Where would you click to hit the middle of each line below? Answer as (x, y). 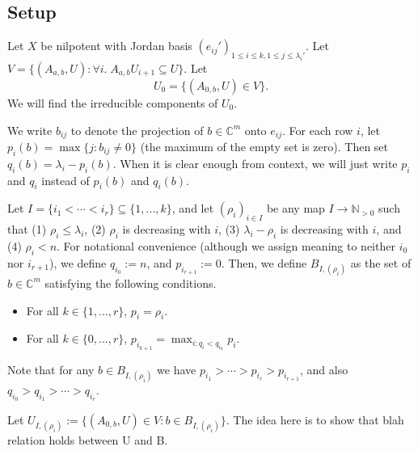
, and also (324, 369)
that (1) (27, 229)
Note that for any (51, 369)
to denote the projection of (137, 130)
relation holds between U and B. (88, 440)
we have (177, 369)
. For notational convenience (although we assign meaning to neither (226, 245)
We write (30, 130)
